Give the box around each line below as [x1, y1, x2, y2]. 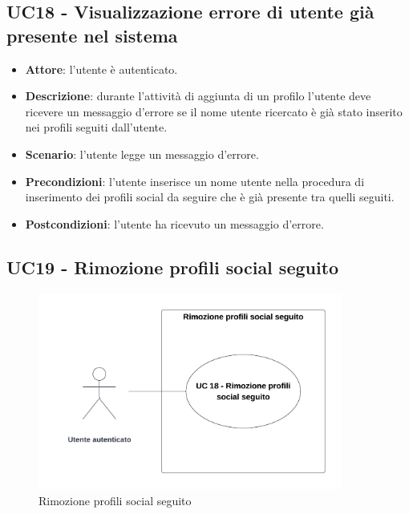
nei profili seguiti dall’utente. [25, 119, 168, 136]
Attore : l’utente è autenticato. [25, 60, 178, 77]
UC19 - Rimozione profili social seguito [6, 254, 339, 279]
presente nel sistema [6, 22, 178, 47]
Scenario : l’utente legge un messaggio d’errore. [25, 145, 259, 162]
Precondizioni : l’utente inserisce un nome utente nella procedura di [25, 172, 365, 189]
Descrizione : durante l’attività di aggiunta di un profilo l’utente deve [25, 87, 371, 104]
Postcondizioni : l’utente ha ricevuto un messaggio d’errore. [25, 215, 324, 232]
